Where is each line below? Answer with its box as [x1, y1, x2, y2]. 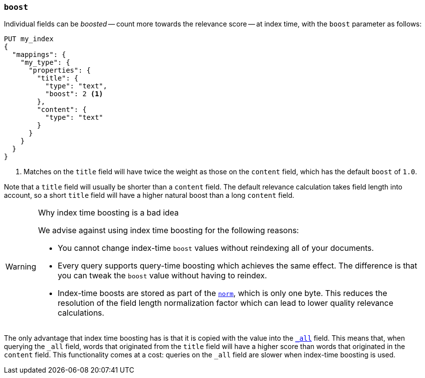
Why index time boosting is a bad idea [38, 208, 179, 218]
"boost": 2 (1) [45, 90, 103, 98]
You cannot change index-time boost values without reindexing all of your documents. [57, 243, 374, 253]
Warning [5, 262, 36, 272]
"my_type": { [20, 58, 70, 67]
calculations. [57, 308, 104, 318]
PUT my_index [4, 35, 54, 43]
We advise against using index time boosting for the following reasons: [38, 225, 299, 236]
